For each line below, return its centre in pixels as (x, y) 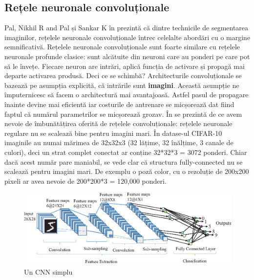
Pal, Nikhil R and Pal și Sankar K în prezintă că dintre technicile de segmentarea (127, 28)
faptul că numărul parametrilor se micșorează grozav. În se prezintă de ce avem (123, 114)
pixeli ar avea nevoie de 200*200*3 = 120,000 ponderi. (85, 181)
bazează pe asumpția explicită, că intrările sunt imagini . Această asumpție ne (122, 85)
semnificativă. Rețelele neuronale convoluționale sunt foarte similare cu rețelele (122, 47)
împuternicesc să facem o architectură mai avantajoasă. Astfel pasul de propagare (127, 95)
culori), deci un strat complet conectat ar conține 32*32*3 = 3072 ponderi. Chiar (126, 152)
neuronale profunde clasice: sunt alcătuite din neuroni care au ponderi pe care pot (127, 56)
